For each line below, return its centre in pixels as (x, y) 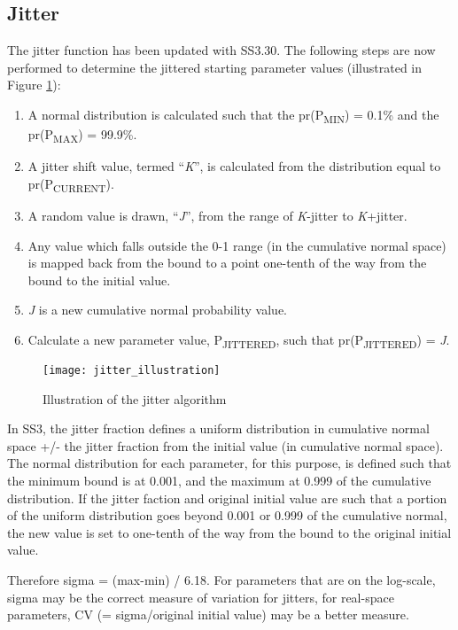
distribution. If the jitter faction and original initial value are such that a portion (227, 498)
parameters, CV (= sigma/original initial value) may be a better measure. (208, 614)
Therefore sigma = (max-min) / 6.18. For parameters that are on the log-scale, (221, 580)
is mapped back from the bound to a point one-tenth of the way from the (227, 263)
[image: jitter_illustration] (132, 371)
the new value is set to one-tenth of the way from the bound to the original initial (229, 532)
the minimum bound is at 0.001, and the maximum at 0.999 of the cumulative (219, 481)
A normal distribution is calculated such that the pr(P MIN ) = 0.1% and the (233, 115)
